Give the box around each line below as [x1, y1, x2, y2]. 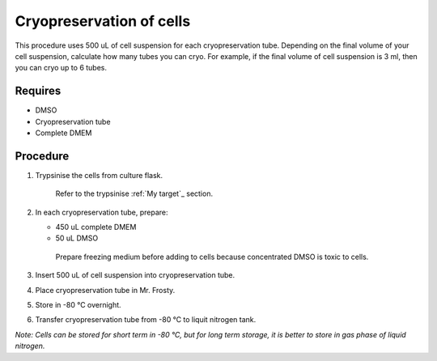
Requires [15, 84, 62, 98]
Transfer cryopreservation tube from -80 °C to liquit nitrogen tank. [35, 315, 257, 325]
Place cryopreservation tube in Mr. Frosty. [35, 285, 176, 295]
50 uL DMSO [55, 233, 99, 243]
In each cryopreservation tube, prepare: [35, 207, 169, 217]
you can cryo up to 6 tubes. [15, 63, 108, 73]
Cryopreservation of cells [15, 12, 191, 30]
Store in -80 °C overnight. [35, 300, 121, 310]
